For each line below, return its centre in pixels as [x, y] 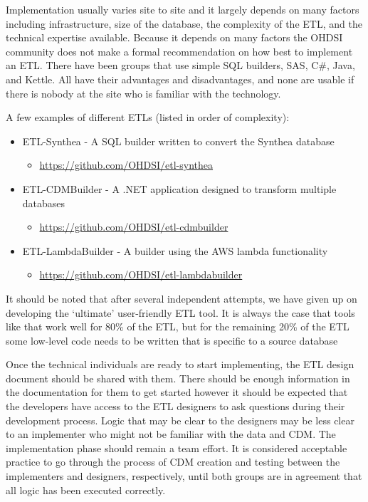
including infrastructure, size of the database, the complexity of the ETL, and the [184, 23]
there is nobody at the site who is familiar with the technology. [143, 93]
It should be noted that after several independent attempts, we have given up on [182, 298]
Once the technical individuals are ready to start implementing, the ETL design [180, 364]
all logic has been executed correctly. [86, 490]
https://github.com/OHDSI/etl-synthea [126, 165]
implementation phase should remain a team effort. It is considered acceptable [177, 448]
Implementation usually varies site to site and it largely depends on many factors [183, 9]
